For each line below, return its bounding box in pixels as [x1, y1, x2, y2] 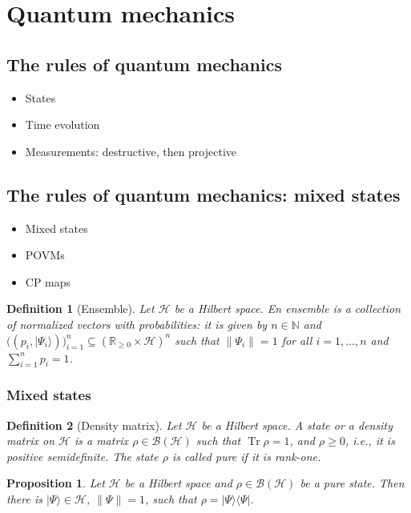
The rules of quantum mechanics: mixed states [6, 182, 401, 206]
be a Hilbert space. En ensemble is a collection [174, 300, 401, 317]
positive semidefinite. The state [6, 447, 159, 464]
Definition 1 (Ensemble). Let [6, 300, 155, 317]
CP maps [25, 273, 71, 290]
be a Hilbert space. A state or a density [201, 416, 393, 433]
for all [281, 331, 312, 348]
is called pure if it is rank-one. [171, 447, 321, 464]
